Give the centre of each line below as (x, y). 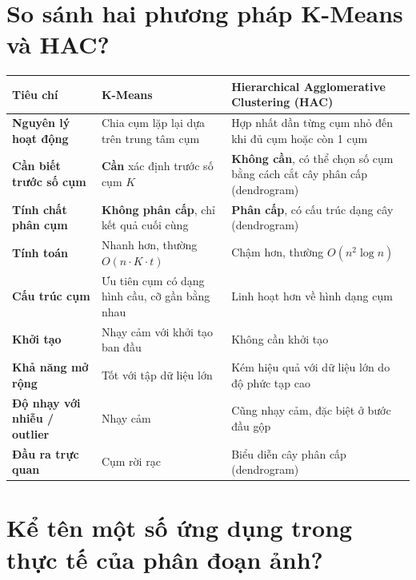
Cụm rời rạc (131, 461)
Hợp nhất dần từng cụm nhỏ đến (312, 123)
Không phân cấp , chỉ (158, 209)
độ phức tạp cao (271, 382)
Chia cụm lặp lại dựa (153, 123)
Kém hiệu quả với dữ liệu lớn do (311, 367)
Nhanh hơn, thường (149, 245)
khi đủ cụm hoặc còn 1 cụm (300, 138)
